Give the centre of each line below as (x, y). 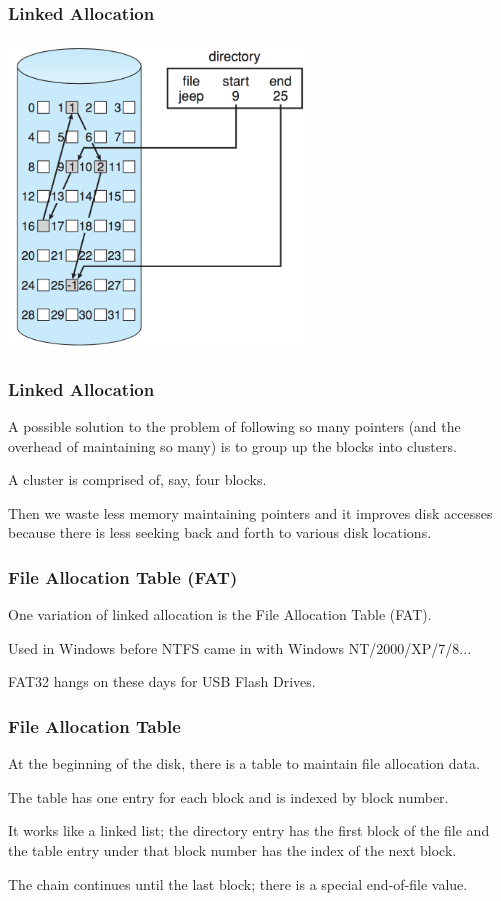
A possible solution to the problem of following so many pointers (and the (234, 425)
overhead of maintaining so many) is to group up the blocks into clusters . (232, 445)
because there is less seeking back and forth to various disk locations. (220, 532)
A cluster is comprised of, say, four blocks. (137, 479)
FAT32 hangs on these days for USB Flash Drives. (162, 681)
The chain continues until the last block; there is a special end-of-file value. (238, 883)
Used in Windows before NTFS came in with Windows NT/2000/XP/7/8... (240, 647)
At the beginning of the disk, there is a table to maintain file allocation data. (244, 763)
